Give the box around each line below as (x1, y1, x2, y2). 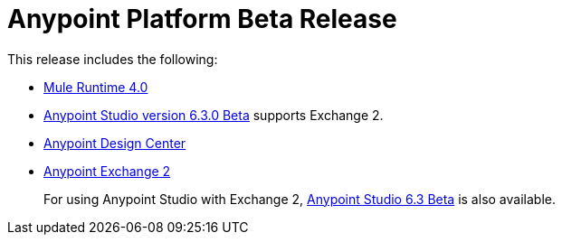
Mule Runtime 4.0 (43, 79, 148, 95)
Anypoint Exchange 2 (43, 163, 171, 179)
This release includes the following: (7, 51, 218, 67)
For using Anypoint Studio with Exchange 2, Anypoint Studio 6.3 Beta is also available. (43, 191, 556, 207)
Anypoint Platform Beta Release (7, 4, 397, 34)
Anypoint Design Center (43, 135, 186, 151)
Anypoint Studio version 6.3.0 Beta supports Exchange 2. (43, 107, 384, 123)
